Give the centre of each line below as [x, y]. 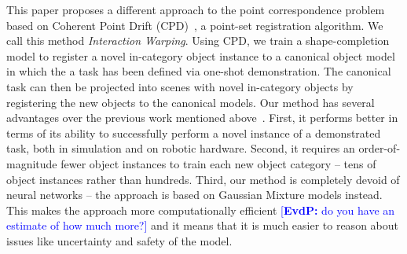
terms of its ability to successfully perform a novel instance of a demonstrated [194, 133]
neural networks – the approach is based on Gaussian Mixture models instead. [194, 195]
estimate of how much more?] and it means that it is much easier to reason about [202, 225]
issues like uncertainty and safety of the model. [119, 240]
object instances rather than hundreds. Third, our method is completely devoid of [203, 179]
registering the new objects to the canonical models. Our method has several [191, 102]
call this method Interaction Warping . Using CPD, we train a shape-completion [198, 40]
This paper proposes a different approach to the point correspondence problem [196, 9]
